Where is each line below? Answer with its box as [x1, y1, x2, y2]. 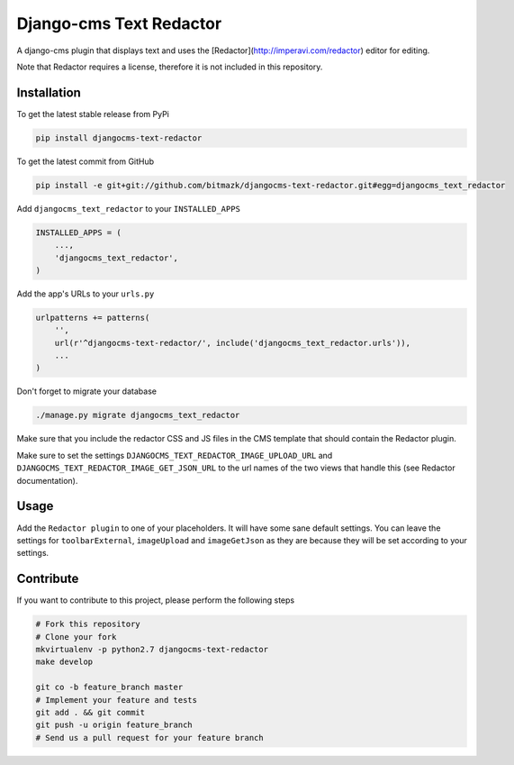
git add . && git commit [35, 707, 146, 717]
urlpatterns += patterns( [35, 312, 150, 323]
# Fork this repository [35, 619, 141, 630]
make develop [35, 657, 94, 667]
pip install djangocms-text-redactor [35, 132, 203, 143]
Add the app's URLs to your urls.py [16, 288, 155, 299]
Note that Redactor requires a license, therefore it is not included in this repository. [16, 61, 323, 72]
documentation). [16, 475, 78, 486]
